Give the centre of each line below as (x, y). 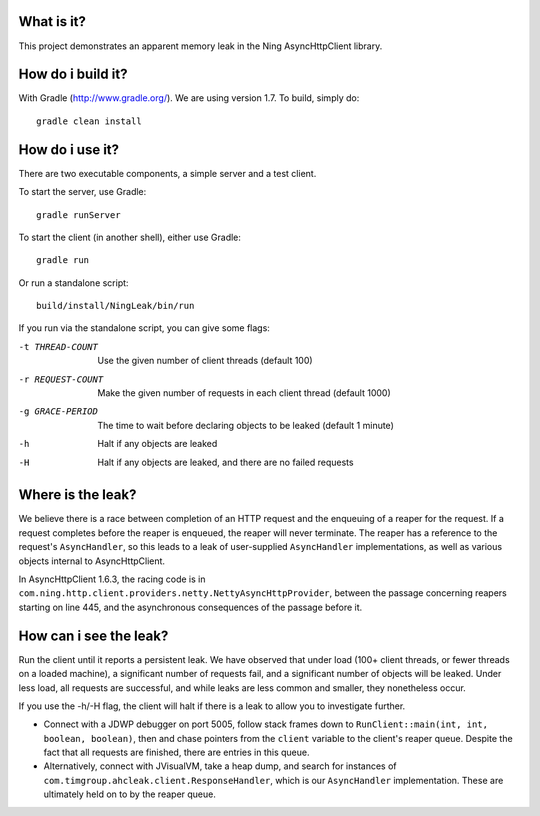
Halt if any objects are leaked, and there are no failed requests (225, 462)
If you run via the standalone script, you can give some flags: (144, 328)
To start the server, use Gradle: (82, 192)
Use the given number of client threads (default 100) (205, 361)
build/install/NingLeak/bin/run (115, 306)
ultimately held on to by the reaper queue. (130, 794)
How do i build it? (73, 74)
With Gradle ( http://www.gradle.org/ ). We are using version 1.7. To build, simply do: (189, 98)
